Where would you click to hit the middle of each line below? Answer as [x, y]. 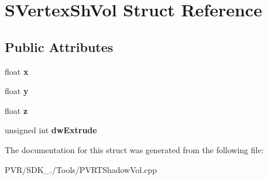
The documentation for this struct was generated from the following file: [134, 149]
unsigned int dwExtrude [51, 130]
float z [16, 110]
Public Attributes [59, 46]
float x [17, 71]
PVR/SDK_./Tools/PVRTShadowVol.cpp [81, 169]
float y [17, 91]
